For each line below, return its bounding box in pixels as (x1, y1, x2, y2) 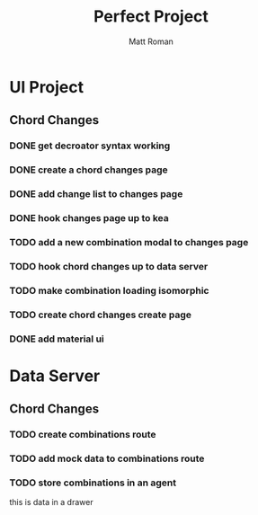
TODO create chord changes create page (9, 308, 191, 321)
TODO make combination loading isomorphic (9, 284, 209, 297)
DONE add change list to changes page (9, 188, 183, 200)
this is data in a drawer (9, 497, 93, 508)
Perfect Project (93, 6, 209, 27)
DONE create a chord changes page (9, 164, 168, 176)
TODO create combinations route (9, 429, 156, 441)
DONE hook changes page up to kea (9, 212, 169, 225)
